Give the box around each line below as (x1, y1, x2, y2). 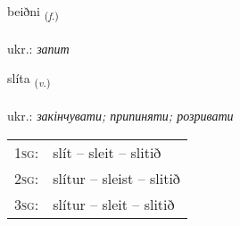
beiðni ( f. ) (7, 2, 59, 22)
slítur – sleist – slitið (53, 167, 180, 188)
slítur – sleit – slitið (53, 193, 175, 214)
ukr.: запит (7, 38, 70, 57)
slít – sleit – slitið (53, 141, 161, 163)
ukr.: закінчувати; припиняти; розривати (7, 106, 234, 125)
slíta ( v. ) (7, 69, 51, 90)
